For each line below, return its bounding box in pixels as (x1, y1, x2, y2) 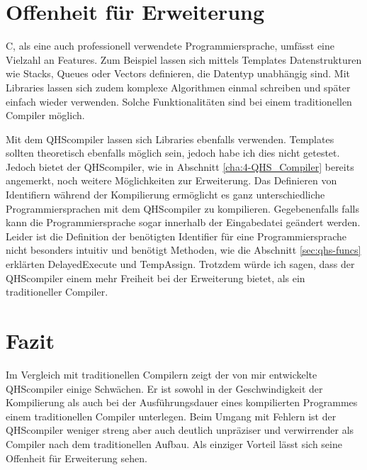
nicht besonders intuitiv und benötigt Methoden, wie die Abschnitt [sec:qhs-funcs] (6, 242, 361, 257)
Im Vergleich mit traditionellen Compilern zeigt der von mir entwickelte (6, 367, 317, 381)
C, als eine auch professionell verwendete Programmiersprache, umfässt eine (6, 38, 335, 53)
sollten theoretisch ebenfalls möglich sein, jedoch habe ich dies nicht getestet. (6, 145, 340, 160)
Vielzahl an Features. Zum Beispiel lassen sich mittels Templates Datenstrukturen (6, 52, 362, 67)
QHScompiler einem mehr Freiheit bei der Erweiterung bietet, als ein (6, 270, 305, 285)
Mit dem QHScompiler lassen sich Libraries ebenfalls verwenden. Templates (6, 131, 334, 146)
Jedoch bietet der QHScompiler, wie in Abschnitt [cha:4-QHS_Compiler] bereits (6, 159, 354, 174)
